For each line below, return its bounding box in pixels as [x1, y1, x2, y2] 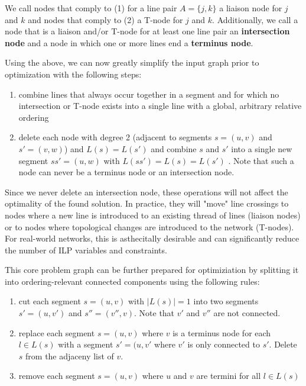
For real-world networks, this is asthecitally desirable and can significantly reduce [5, 232, 300, 245]
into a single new [231, 142, 292, 155]
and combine [151, 142, 197, 155]
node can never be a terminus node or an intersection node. [18, 166, 235, 178]
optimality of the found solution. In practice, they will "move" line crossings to [5, 197, 289, 210]
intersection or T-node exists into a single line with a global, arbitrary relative [18, 99, 302, 112]
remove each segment [18, 369, 95, 382]
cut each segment [18, 295, 81, 307]
